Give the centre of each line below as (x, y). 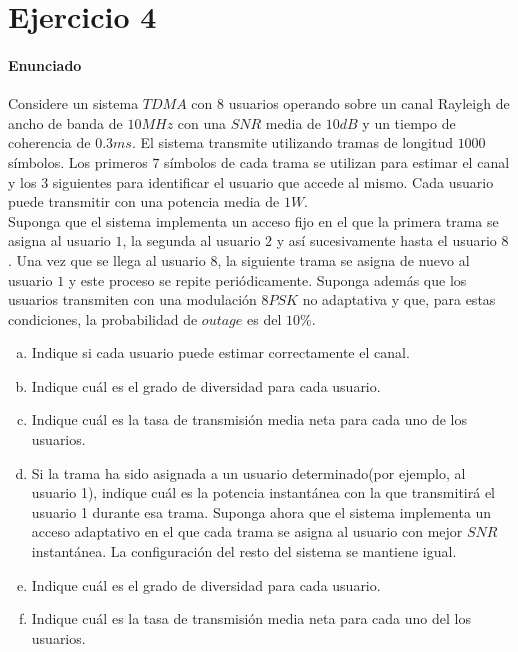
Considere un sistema (73, 103)
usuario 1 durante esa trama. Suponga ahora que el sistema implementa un (261, 511)
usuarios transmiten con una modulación (132, 299)
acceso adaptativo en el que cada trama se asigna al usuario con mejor (247, 531)
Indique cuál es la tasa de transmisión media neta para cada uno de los (249, 419)
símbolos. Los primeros (78, 161)
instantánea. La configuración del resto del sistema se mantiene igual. (244, 551)
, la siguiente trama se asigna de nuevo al (343, 259)
